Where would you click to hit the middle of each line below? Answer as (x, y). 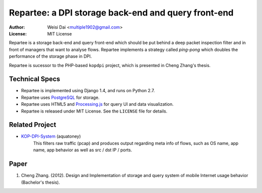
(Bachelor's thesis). (41, 182)
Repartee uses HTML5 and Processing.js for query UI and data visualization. (98, 104)
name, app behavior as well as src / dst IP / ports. (83, 150)
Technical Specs (35, 79)
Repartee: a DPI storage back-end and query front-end (121, 13)
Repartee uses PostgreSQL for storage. (60, 97)
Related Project (33, 125)
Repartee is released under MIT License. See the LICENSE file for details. (94, 111)
